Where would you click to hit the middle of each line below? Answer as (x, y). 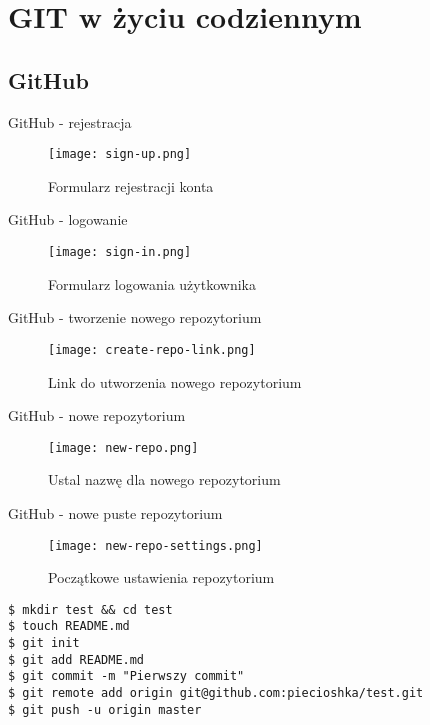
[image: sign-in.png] (120, 252)
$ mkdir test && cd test (90, 609)
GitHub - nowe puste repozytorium (115, 512)
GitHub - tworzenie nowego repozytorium (135, 317)
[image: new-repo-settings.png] (155, 545)
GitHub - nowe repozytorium (97, 415)
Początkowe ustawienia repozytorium (161, 577)
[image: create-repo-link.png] (152, 349)
